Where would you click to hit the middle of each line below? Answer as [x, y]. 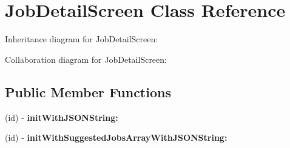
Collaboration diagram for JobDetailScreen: [86, 59]
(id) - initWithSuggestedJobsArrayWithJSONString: [116, 137]
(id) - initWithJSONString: [62, 117]
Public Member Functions [88, 92]
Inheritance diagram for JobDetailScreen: [82, 39]
